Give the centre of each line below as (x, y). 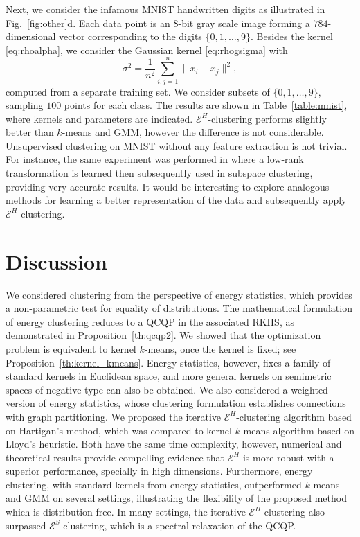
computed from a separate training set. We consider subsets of (138, 91)
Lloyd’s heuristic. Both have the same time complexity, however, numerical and (174, 444)
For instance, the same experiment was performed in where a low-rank (155, 159)
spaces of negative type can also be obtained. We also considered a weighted (167, 389)
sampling (25, 105)
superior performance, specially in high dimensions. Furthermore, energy (159, 471)
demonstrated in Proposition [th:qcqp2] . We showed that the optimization (163, 335)
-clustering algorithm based (294, 416)
